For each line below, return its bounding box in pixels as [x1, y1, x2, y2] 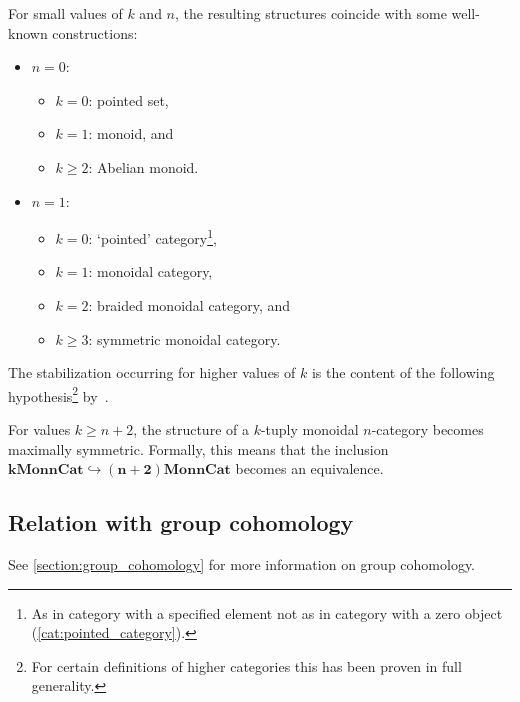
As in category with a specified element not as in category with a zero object [31, 602, 503, 623]
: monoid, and [88, 123, 174, 144]
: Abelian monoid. [88, 156, 199, 177]
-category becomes [371, 419, 484, 440]
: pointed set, [88, 89, 169, 110]
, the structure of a [133, 419, 249, 440]
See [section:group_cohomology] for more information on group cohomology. [8, 554, 475, 575]
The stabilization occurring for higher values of [8, 362, 296, 383]
